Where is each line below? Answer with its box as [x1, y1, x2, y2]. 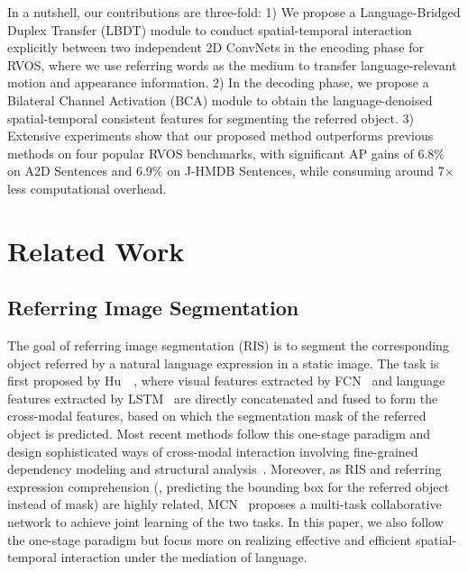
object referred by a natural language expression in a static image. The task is [7, 353, 439, 372]
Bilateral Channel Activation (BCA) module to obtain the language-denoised [7, 90, 433, 109]
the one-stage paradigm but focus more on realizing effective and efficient [7, 530, 412, 549]
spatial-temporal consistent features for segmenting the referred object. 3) [7, 108, 414, 127]
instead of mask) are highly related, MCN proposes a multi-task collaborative [7, 495, 442, 513]
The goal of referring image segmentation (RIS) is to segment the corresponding [7, 336, 449, 355]
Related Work [7, 232, 185, 268]
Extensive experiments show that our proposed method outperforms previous [7, 126, 434, 145]
